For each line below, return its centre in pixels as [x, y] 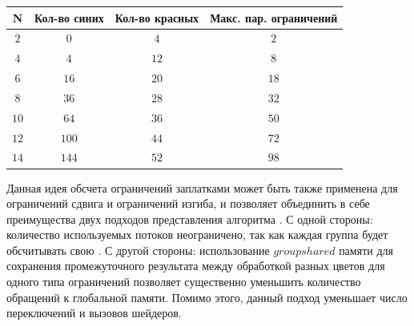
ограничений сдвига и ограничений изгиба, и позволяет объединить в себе [188, 203]
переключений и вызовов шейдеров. [94, 313]
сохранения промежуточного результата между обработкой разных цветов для [196, 266]
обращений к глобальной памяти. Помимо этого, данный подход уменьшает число [207, 297]
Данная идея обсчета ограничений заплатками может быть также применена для [202, 187]
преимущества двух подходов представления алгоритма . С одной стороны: [190, 219]
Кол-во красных [157, 17]
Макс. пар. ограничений [274, 17]
